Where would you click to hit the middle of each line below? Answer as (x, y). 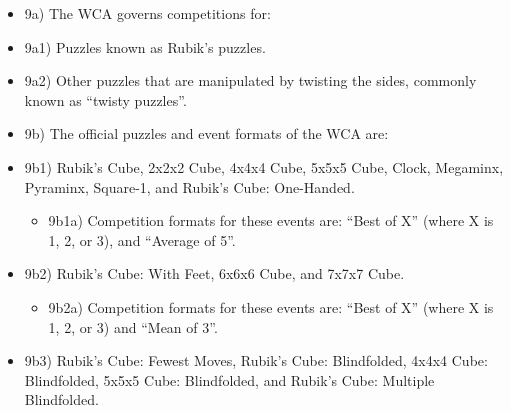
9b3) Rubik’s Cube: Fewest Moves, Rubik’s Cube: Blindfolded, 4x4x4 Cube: (256, 360)
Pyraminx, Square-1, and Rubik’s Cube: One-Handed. (189, 186)
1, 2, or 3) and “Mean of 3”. (133, 326)
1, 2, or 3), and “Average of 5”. (142, 239)
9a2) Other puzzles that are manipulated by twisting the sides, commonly (250, 80)
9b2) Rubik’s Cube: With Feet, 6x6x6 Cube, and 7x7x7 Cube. (214, 273)
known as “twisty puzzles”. (105, 99)
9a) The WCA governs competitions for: (147, 13)
